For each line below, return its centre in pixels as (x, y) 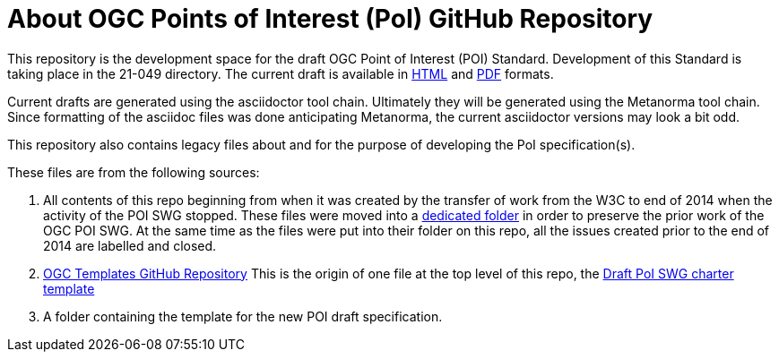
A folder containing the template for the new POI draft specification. (243, 316)
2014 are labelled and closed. (130, 245)
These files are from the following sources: (134, 172)
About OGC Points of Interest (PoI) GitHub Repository (330, 19)
